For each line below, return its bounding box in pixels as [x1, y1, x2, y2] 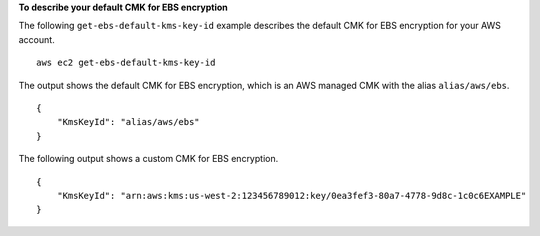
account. [18, 33, 55, 45]
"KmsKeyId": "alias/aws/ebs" [56, 116, 200, 128]
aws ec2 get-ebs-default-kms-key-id [36, 57, 216, 69]
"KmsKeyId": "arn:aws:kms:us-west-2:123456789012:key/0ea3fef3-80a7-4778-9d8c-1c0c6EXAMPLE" [56, 190, 527, 201]
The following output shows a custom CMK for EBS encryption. [18, 153, 279, 165]
